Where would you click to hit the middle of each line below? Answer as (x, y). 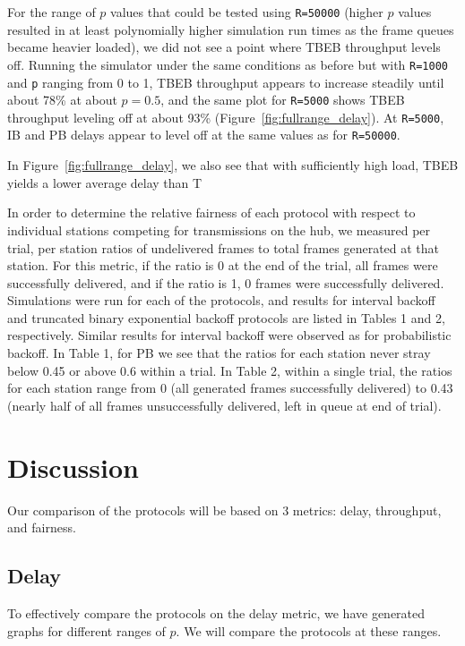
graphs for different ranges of (86, 630)
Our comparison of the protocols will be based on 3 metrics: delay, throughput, (224, 510)
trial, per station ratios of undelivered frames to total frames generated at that (224, 247)
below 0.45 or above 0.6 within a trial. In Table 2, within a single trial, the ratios (230, 370)
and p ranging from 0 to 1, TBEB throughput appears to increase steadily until (226, 82)
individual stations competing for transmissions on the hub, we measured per (219, 229)
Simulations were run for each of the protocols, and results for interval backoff (221, 300)
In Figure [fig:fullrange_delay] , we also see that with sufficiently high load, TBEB (233, 165)
